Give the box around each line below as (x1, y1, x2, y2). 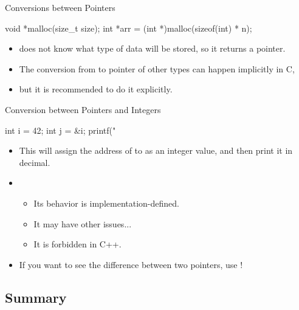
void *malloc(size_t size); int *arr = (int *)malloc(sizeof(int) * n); (5, 21, 252, 34)
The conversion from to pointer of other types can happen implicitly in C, (19, 62, 295, 75)
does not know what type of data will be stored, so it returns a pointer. (19, 42, 286, 55)
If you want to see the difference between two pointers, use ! (19, 258, 243, 270)
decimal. (19, 156, 50, 168)
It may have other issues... (33, 217, 132, 230)
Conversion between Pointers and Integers (5, 103, 161, 115)
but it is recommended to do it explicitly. (19, 83, 173, 95)
